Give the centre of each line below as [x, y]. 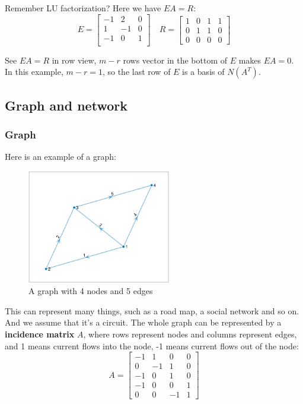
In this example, [34, 72]
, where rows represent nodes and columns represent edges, [190, 334]
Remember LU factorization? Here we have [83, 8]
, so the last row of [136, 72]
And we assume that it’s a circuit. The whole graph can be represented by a [143, 322]
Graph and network [66, 105]
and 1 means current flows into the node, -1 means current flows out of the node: [152, 345]
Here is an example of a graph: [60, 157]
